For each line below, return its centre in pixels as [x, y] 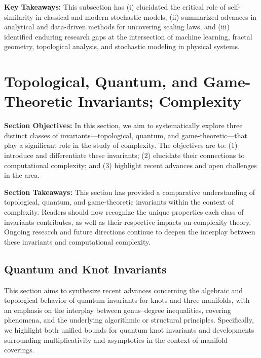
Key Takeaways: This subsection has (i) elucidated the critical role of [115, 7]
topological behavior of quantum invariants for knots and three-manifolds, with [127, 300]
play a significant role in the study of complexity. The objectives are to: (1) [121, 145]
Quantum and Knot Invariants [85, 269]
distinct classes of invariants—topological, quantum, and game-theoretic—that [126, 135]
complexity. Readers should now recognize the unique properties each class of [124, 212]
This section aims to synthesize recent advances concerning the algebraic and [124, 290]
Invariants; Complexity [159, 101]
